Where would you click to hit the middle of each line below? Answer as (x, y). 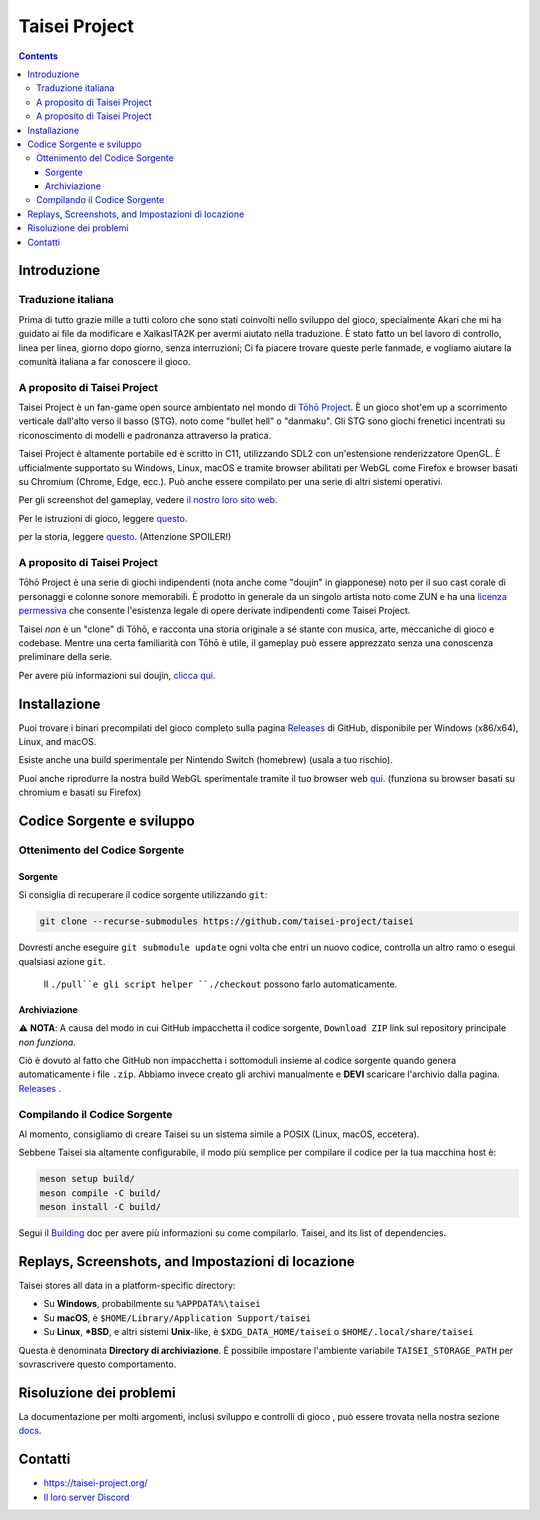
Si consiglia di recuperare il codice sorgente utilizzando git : (143, 895)
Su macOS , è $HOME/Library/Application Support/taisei (177, 1317)
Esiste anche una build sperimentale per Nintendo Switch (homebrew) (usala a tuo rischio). (206, 760)
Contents (38, 56)
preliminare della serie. (65, 657)
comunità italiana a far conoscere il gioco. (104, 361)
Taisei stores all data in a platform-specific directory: (127, 1286)
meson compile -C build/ (100, 1193)
